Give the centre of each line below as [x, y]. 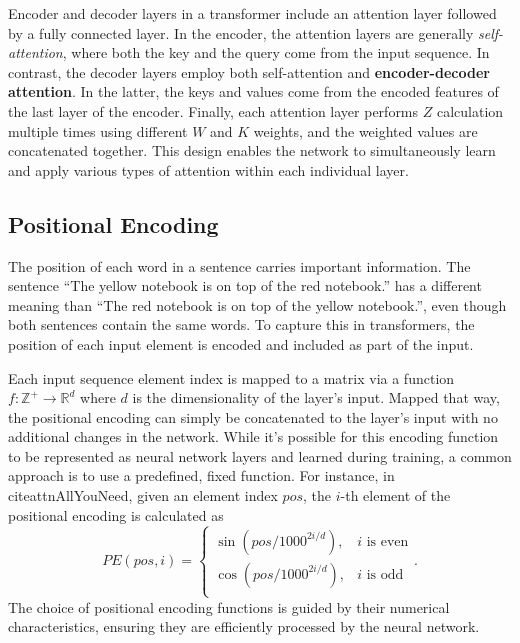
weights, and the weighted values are [365, 130]
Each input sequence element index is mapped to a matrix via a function [231, 377]
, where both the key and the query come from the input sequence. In [276, 52]
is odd [385, 574]
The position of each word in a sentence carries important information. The [239, 265]
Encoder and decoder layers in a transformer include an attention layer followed [252, 13]
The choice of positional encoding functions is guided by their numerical [229, 606]
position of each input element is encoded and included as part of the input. [241, 343]
